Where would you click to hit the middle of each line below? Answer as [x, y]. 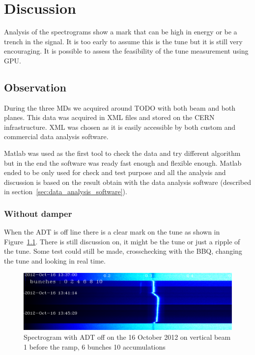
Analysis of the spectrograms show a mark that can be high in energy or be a [121, 32]
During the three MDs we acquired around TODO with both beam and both [120, 107]
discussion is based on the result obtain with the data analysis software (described [127, 182]
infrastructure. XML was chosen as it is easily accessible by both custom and [120, 127]
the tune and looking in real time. [55, 261]
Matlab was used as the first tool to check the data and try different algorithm [122, 153]
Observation [35, 87]
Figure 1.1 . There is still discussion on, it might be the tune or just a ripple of [122, 241]
